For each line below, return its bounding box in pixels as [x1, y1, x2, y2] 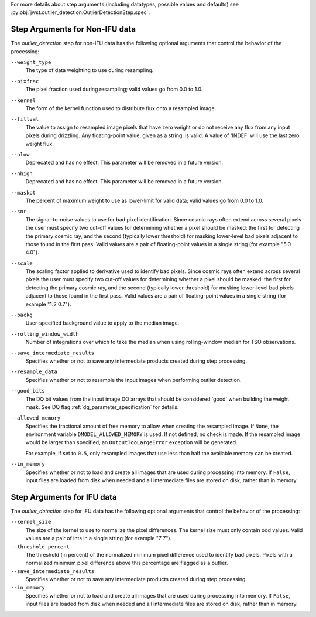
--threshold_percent [11, 543, 70, 550]
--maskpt [11, 189, 36, 196]
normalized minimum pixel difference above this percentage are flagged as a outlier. [25, 560, 228, 567]
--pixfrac [11, 78, 39, 84]
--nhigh [11, 170, 33, 177]
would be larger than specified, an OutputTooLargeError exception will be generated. [25, 439, 238, 446]
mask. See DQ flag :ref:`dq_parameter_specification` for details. [25, 403, 179, 410]
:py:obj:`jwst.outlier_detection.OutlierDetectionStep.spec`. [11, 9, 150, 16]
